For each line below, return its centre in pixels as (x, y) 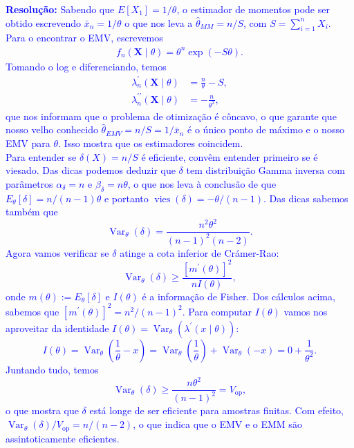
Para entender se (41, 156)
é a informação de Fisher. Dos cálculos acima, (239, 296)
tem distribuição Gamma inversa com (265, 170)
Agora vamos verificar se (57, 252)
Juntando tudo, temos (52, 369)
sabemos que (32, 311)
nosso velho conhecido (52, 129)
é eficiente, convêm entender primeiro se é (230, 156)
